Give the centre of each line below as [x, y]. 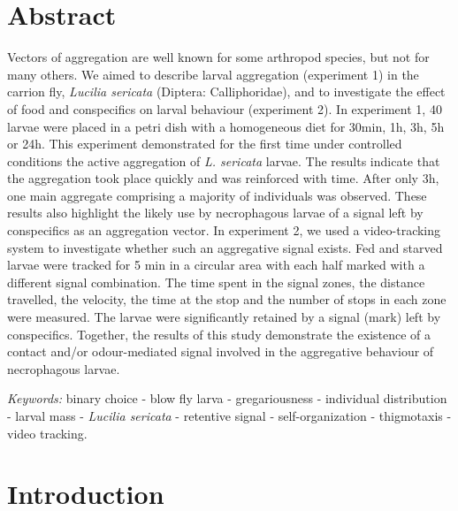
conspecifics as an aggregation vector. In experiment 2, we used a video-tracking [224, 230]
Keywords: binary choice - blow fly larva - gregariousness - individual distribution [227, 398]
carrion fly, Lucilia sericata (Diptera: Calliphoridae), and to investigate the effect [226, 92]
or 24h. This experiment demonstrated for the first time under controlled [205, 144]
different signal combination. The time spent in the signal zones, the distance [216, 282]
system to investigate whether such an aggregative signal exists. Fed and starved [225, 247]
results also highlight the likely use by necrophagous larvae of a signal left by [215, 213]
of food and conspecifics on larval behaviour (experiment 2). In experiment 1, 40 [225, 108]
